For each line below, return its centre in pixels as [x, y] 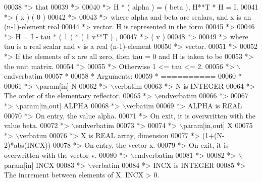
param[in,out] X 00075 [218, 125]
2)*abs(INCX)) [28, 145]
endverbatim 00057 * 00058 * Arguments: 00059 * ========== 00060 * [123, 76]
